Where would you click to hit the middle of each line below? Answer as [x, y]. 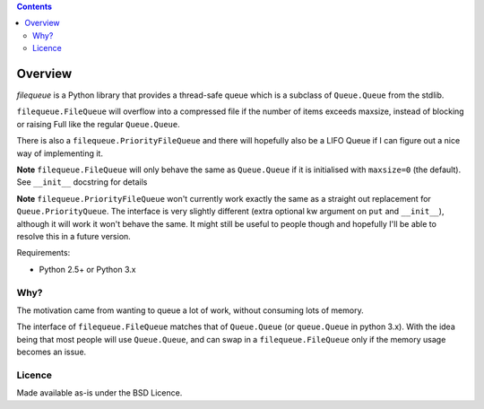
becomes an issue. [52, 352]
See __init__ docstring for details [82, 182]
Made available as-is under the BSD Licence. [99, 393]
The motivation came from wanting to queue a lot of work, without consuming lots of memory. [190, 310]
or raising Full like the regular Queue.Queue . [98, 124]
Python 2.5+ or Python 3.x [87, 269]
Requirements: [43, 253]
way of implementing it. [60, 153]
